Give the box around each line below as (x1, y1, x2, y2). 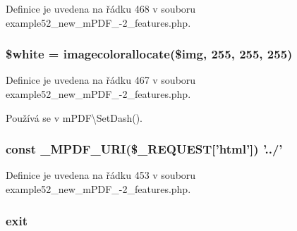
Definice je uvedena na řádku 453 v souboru (6, 168, 196, 182)
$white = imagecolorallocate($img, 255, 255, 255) (6, 45, 293, 63)
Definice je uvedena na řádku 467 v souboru (6, 73, 196, 87)
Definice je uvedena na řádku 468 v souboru (6, 1, 196, 15)
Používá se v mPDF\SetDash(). (6, 110, 143, 125)
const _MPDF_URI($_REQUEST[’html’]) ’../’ (6, 140, 283, 158)
